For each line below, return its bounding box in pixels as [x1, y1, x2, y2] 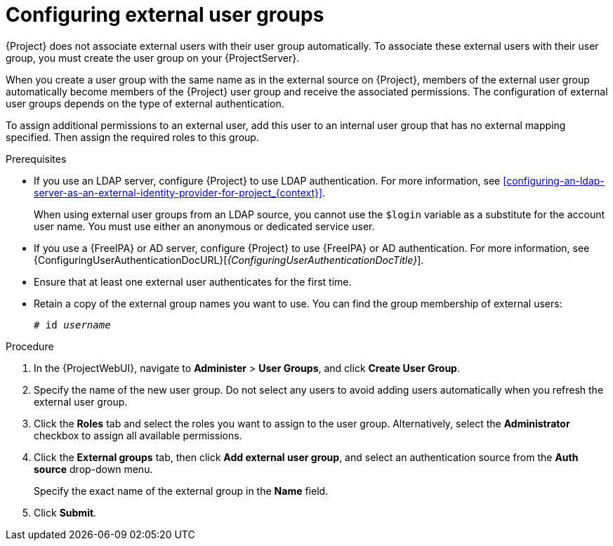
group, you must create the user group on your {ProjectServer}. [6, 51, 300, 64]
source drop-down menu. [34, 462, 153, 475]
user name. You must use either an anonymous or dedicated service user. [34, 220, 375, 232]
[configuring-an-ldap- [503, 174, 605, 187]
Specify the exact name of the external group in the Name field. [34, 484, 329, 497]
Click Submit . [34, 506, 97, 519]
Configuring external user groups [6, 3, 324, 27]
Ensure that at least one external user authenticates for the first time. [34, 275, 352, 288]
